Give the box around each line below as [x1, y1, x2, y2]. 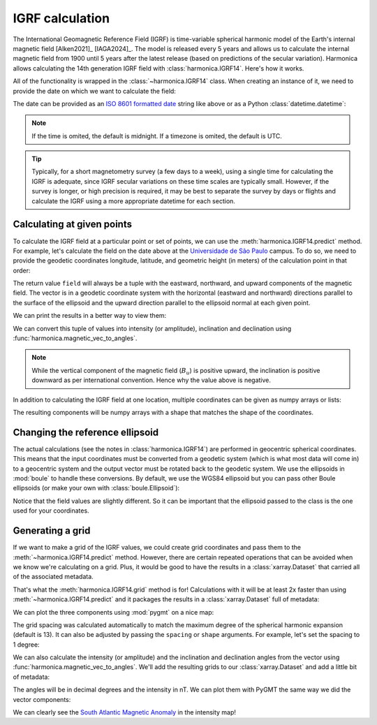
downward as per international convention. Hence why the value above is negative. [31, 376, 272, 384]
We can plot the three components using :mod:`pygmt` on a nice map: [13, 608, 214, 616]
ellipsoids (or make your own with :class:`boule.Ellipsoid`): [13, 484, 180, 492]
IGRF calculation [13, 10, 110, 26]
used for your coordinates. [13, 506, 90, 515]
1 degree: [13, 640, 40, 649]
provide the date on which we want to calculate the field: [13, 87, 176, 95]
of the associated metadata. [13, 573, 94, 581]
